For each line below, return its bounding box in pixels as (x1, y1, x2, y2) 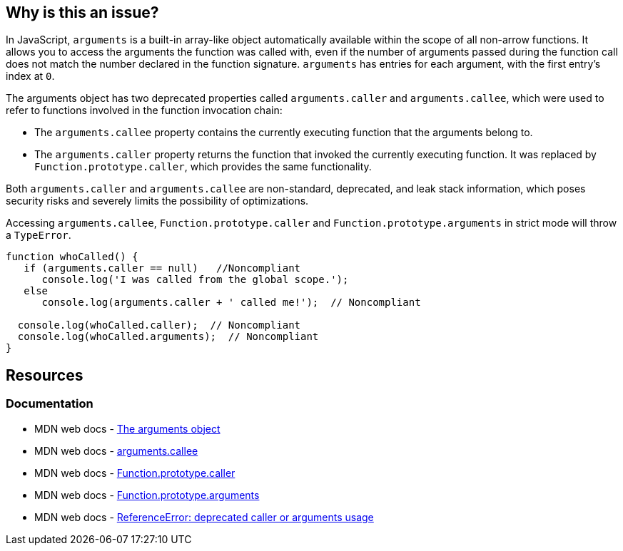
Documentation (6, 396, 93, 411)
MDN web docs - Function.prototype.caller (34, 466, 235, 479)
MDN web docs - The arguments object (34, 422, 221, 435)
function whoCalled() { (6, 251, 138, 263)
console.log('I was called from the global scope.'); (41, 274, 349, 286)
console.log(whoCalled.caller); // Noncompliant (17, 319, 301, 331)
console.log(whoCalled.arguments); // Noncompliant (17, 331, 319, 343)
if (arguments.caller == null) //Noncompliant (24, 262, 301, 274)
